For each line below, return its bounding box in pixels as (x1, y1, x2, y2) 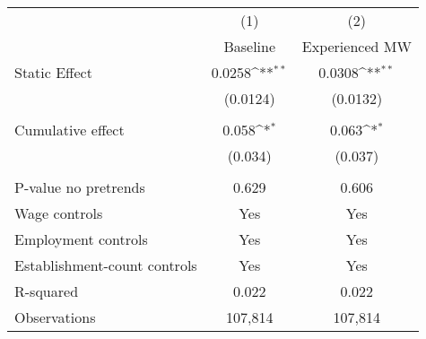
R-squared (14, 281, 79, 301)
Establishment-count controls (14, 255, 197, 275)
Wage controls (14, 203, 103, 223)
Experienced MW (301, 36, 412, 56)
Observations (14, 307, 96, 327)
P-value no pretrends (14, 177, 145, 197)
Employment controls (14, 229, 148, 249)
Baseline (223, 36, 276, 56)
